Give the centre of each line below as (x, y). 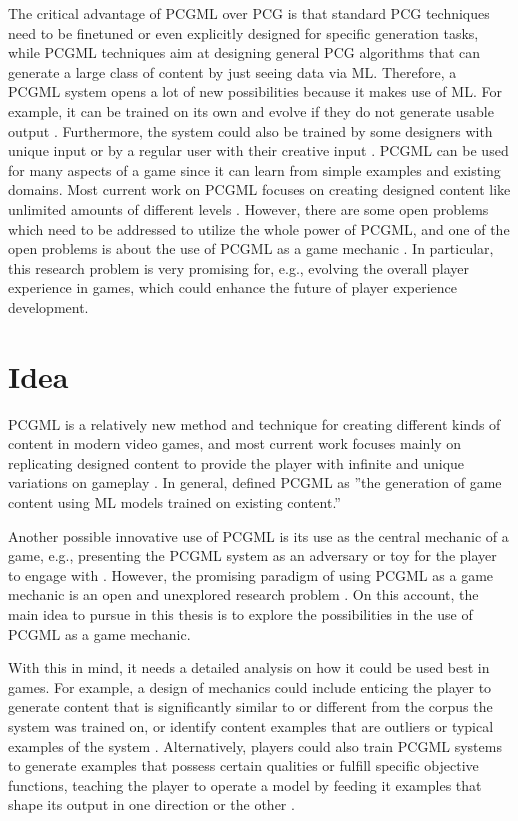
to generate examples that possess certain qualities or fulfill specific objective (243, 765)
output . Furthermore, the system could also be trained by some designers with (250, 130)
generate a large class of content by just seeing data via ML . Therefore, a (232, 71)
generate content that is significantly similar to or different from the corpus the (250, 706)
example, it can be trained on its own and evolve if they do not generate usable (251, 110)
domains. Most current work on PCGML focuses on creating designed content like (259, 189)
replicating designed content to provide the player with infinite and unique (236, 462)
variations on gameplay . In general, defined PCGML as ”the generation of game (255, 482)
